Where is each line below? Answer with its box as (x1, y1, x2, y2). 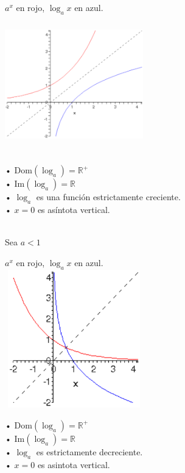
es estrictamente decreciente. (36, 445, 143, 458)
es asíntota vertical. (37, 203, 110, 215)
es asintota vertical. (37, 458, 110, 471)
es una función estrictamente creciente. (36, 190, 181, 203)
